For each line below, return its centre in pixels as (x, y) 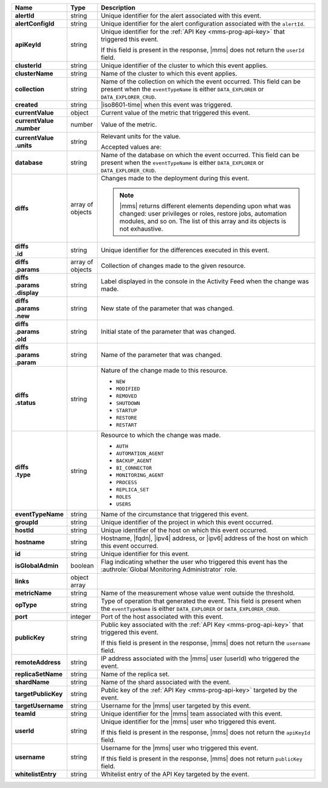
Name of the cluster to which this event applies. (169, 73)
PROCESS (126, 482)
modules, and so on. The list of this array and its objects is (203, 221)
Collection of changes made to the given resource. (173, 266)
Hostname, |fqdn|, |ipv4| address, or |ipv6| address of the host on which (204, 538)
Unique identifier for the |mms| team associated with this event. (191, 714)
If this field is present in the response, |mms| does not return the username (205, 643)
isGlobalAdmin (37, 565)
